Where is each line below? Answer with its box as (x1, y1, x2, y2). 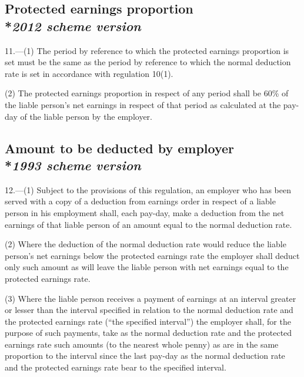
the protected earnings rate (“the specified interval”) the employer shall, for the (5, 315, 291, 327)
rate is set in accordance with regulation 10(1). (5, 67, 173, 79)
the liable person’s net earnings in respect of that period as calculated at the (5, 98, 281, 110)
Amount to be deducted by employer (5, 139, 235, 157)
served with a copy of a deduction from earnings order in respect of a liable (5, 195, 276, 207)
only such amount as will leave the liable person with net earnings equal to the (5, 261, 289, 273)
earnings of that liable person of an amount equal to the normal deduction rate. (5, 218, 292, 230)
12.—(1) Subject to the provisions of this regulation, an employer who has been (5, 183, 291, 196)
